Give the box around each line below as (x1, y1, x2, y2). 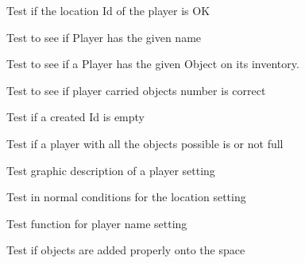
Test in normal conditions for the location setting (6, 189, 246, 205)
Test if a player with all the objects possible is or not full (6, 135, 284, 151)
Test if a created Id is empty (6, 109, 145, 125)
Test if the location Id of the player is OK (6, 2, 210, 18)
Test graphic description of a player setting (6, 162, 215, 178)
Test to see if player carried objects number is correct (6, 82, 266, 98)
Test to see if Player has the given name (6, 29, 202, 45)
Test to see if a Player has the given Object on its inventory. (6, 55, 299, 72)
